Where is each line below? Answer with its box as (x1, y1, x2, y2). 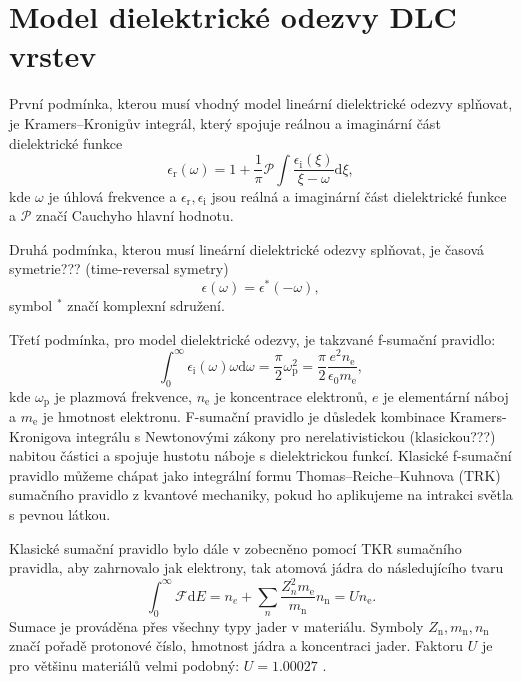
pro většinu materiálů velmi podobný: (9, 654, 240, 675)
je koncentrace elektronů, (214, 385, 368, 406)
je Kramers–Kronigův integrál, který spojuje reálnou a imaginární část (9, 112, 441, 133)
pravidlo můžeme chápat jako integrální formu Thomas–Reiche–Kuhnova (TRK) (9, 464, 501, 485)
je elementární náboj (383, 385, 509, 406)
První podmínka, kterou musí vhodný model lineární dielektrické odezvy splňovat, (9, 93, 513, 114)
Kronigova (9, 425, 72, 446)
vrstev (9, 35, 97, 76)
